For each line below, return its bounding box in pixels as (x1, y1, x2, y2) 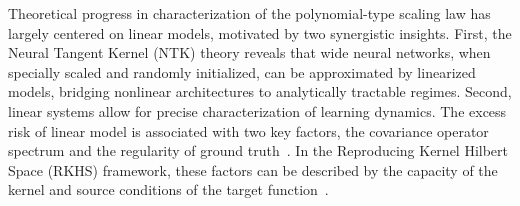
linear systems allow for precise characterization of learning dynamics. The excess (8, 100, 507, 121)
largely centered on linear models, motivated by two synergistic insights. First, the (8, 22, 512, 43)
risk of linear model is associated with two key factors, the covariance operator (8, 120, 489, 141)
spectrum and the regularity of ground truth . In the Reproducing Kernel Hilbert (8, 140, 509, 161)
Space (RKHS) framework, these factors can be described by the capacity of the (8, 159, 498, 180)
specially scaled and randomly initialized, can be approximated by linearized (8, 61, 476, 82)
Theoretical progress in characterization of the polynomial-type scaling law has (8, 3, 491, 23)
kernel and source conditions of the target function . (8, 179, 329, 200)
